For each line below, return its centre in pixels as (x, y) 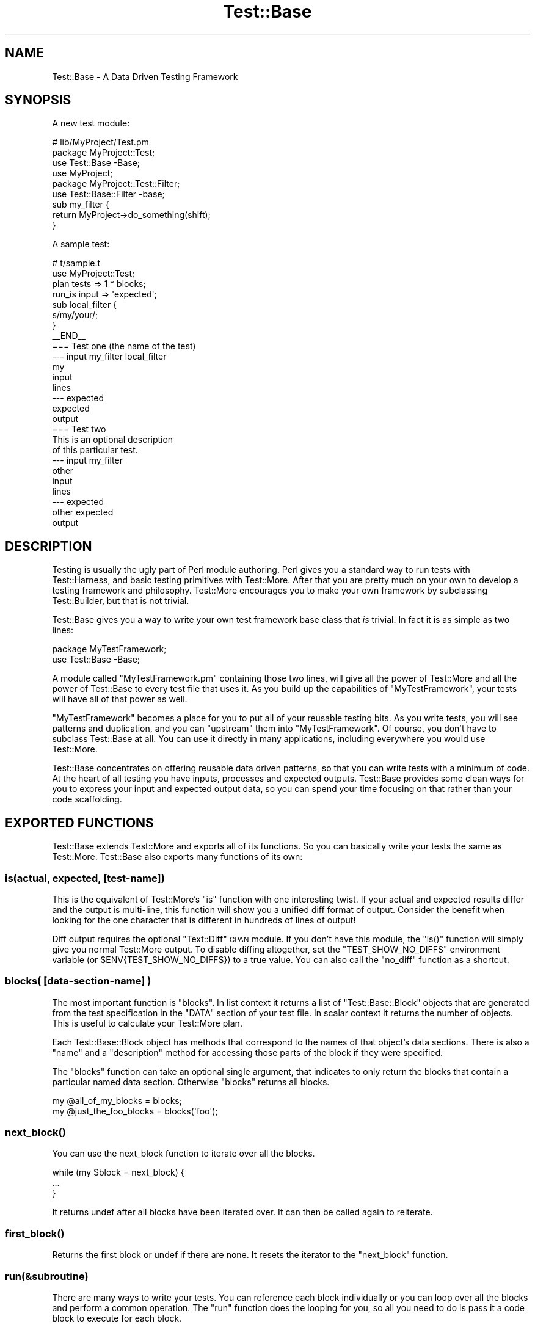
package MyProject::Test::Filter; (116, 184)
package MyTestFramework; (109, 649)
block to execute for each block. (117, 1318)
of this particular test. (95, 450)
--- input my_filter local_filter (109, 357)
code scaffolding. (87, 799)
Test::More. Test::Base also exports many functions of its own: (177, 857)
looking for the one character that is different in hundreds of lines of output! (204, 920)
